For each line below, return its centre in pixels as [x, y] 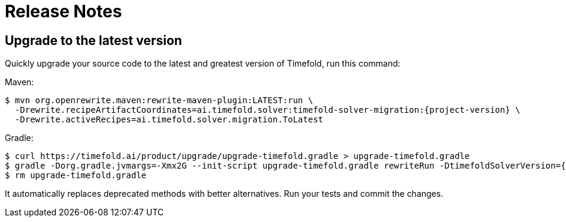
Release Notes [64, 11]
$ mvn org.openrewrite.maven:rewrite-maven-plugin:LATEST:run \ [159, 100]
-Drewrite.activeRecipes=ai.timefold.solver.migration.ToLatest [169, 120]
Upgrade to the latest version [94, 40]
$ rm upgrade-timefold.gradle [76, 175]
